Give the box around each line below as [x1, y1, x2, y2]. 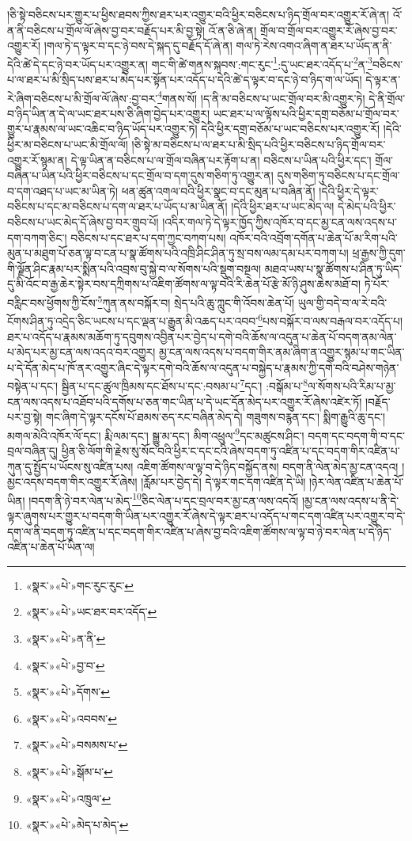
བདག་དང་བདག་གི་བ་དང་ [308, 427, 405, 443]
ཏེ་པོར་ [364, 276, 390, 292]
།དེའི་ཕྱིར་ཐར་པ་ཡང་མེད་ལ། [231, 198, 335, 215]
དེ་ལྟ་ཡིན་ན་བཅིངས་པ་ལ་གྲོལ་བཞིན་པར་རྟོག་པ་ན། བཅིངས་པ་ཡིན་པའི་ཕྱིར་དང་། [70, 151, 372, 168]
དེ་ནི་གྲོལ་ [369, 89, 406, 106]
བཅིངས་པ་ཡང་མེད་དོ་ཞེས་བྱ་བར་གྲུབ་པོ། [7, 214, 159, 230]
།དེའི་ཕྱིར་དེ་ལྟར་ [319, 182, 379, 199]
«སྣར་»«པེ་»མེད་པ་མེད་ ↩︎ [25, 816, 129, 833]
